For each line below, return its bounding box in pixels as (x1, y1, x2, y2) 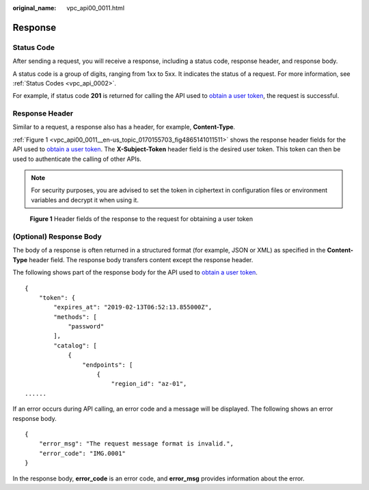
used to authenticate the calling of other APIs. (12, 155, 141, 163)
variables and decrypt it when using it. (31, 196, 139, 204)
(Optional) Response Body (12, 231, 102, 241)
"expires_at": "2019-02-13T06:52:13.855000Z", (53, 303, 213, 311)
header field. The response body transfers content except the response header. (29, 255, 254, 263)
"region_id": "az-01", (111, 380, 187, 388)
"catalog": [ (53, 341, 97, 349)
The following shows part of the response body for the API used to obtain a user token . (12, 268, 258, 276)
